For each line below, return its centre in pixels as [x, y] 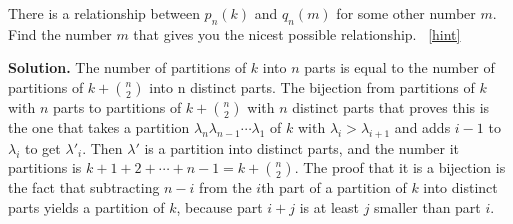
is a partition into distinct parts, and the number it [302, 147]
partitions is [45, 167]
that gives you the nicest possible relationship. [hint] [297, 33]
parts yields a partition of [86, 206]
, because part [219, 206]
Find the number [60, 33]
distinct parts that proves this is [391, 106]
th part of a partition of [334, 187]
